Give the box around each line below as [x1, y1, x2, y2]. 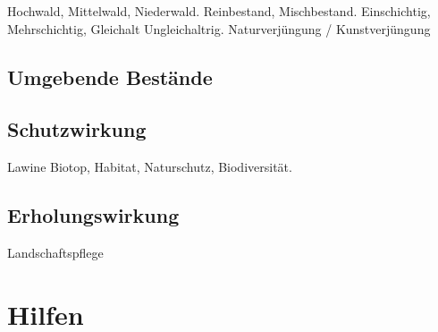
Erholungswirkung [7, 201, 180, 229]
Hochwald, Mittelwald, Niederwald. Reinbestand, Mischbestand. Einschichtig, [7, 2, 431, 20]
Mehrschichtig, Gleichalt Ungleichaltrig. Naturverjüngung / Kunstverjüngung [7, 19, 431, 38]
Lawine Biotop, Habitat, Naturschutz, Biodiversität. [7, 157, 292, 176]
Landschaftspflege [7, 243, 104, 261]
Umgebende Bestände [7, 63, 213, 90]
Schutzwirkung [7, 115, 147, 143]
